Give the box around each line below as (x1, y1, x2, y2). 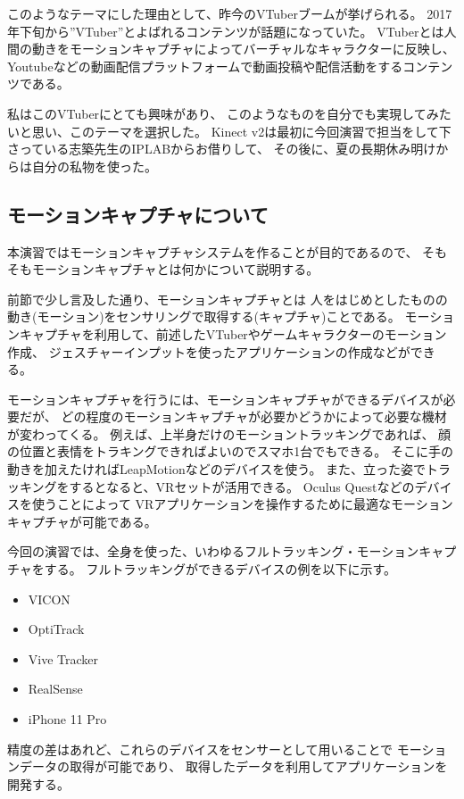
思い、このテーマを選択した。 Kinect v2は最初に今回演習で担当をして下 (31, 121, 452, 140)
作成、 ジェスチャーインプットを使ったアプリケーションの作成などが (7, 342, 410, 361)
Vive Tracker (28, 649, 99, 668)
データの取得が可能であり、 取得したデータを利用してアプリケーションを (19, 757, 448, 776)
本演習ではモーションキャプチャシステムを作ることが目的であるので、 (7, 242, 418, 261)
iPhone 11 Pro (28, 710, 107, 728)
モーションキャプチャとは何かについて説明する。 (31, 260, 319, 279)
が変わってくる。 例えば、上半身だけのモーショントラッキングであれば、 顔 (7, 424, 452, 443)
